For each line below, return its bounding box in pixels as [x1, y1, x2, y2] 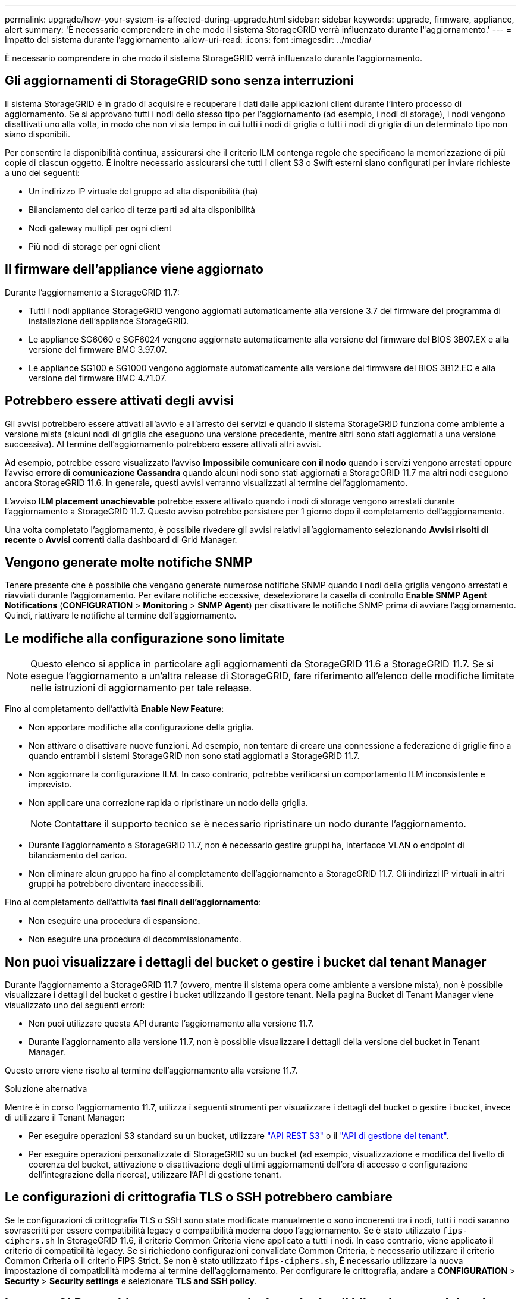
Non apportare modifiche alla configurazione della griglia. [29, 722, 254, 733]
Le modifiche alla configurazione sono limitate [5, 630, 285, 646]
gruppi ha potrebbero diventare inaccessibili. [29, 878, 204, 889]
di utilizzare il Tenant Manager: [5, 1112, 125, 1123]
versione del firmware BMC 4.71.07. [29, 372, 167, 383]
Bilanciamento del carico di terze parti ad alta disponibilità [29, 204, 255, 215]
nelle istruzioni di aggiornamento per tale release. [30, 682, 252, 694]
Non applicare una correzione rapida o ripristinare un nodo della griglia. [29, 798, 308, 808]
